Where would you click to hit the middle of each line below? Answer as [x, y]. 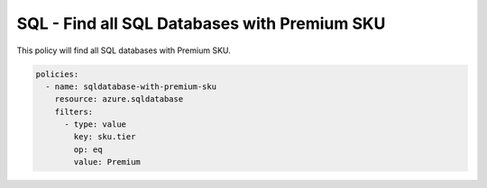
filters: [74, 112]
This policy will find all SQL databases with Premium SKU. [124, 50]
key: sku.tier [105, 137]
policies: [57, 74]
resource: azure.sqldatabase [119, 99]
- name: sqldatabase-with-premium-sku [131, 86]
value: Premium [107, 162]
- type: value [95, 125]
